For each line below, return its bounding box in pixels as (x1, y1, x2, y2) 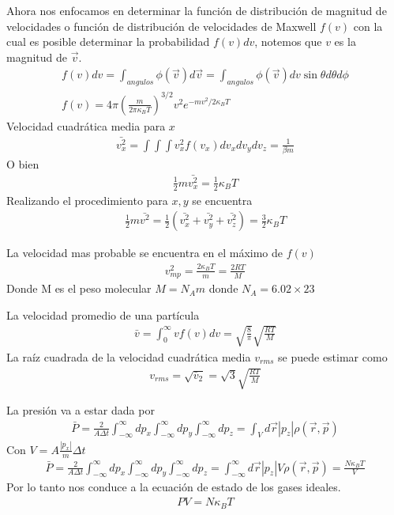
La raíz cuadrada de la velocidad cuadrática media (6, 348, 251, 365)
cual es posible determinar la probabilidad (6, 33, 210, 50)
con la (353, 17, 383, 34)
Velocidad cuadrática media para (6, 117, 166, 134)
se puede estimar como (278, 348, 388, 365)
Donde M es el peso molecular (6, 280, 152, 297)
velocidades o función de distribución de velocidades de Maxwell (6, 17, 317, 34)
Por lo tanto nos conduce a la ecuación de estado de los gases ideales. (6, 479, 341, 495)
